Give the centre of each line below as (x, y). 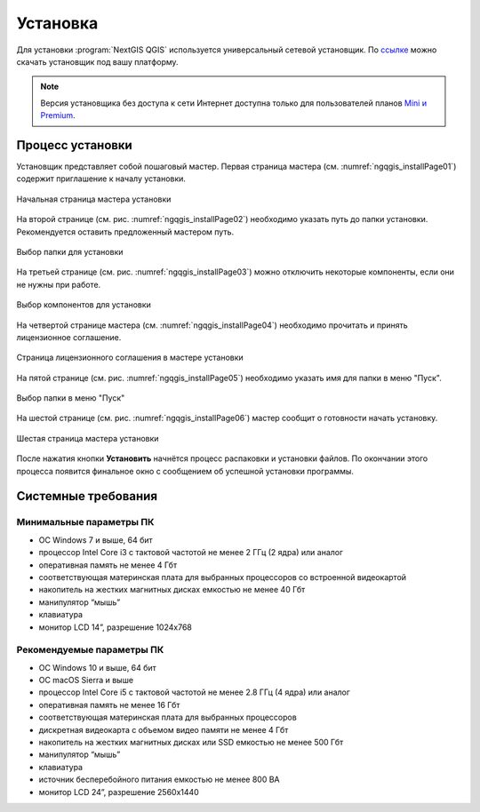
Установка (57, 23)
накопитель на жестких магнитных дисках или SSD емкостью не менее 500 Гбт (191, 743)
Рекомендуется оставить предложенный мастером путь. (125, 232)
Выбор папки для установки (70, 251)
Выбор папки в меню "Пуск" (71, 398)
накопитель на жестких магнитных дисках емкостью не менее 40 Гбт (172, 590)
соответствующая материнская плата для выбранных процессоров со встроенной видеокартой (223, 577)
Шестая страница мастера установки (88, 438)
